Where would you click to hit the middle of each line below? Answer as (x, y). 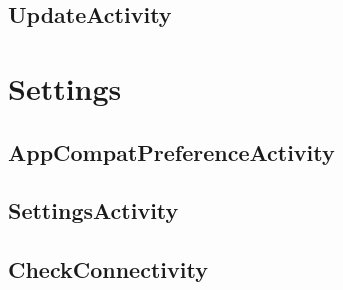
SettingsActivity (93, 210)
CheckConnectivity (108, 269)
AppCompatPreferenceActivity (171, 151)
